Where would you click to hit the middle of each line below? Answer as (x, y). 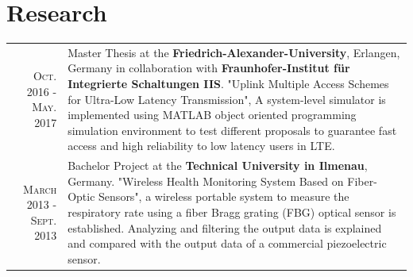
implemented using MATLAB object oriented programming (212, 115)
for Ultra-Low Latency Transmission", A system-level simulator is (227, 99)
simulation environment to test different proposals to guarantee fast (232, 130)
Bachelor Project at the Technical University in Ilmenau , (218, 165)
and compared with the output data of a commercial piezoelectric (227, 243)
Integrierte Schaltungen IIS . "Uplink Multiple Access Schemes (228, 84)
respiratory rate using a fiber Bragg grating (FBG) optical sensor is (232, 212)
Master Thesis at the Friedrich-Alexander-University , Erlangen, (234, 52)
